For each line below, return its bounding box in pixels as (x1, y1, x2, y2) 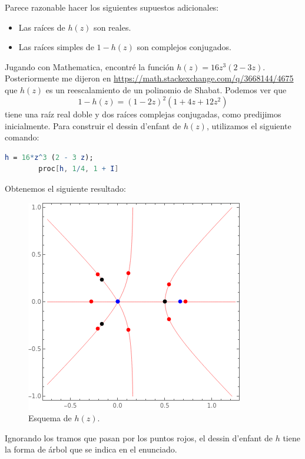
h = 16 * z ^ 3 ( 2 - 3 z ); (5, 153, 94, 162)
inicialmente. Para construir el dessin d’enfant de (5, 119, 181, 132)
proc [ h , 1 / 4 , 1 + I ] (38, 165, 119, 173)
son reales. (94, 21, 131, 33)
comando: (5, 131, 39, 143)
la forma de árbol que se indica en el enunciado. (5, 443, 177, 455)
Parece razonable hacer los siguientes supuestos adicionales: (5, 1, 219, 13)
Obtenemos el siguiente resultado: (5, 182, 126, 195)
